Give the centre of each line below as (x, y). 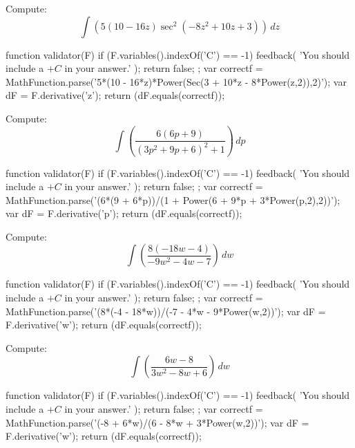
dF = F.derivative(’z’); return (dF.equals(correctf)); (115, 95)
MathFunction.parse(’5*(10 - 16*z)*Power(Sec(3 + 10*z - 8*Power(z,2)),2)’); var (176, 81)
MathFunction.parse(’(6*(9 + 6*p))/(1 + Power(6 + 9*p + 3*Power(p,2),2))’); (173, 199)
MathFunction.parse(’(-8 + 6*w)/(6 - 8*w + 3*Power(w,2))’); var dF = (157, 422)
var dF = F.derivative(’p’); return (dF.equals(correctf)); (124, 213)
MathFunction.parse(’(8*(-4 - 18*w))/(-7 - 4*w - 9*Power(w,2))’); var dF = (166, 311)
